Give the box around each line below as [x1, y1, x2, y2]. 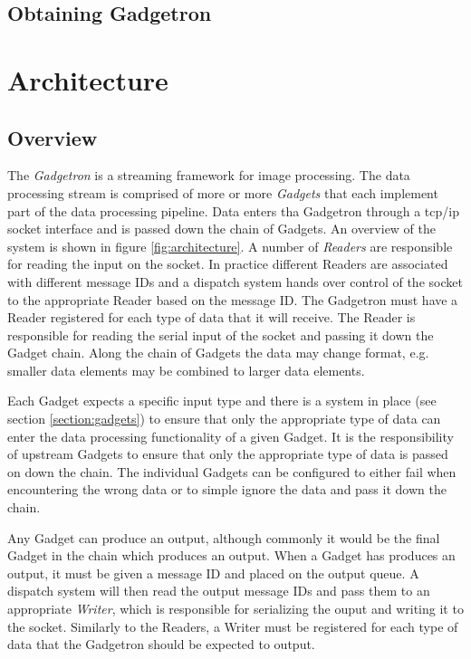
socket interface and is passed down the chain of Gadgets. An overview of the [7, 219, 437, 238]
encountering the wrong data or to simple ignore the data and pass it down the [7, 480, 447, 499]
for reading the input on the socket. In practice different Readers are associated [7, 254, 448, 273]
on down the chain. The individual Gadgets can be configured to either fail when [7, 462, 457, 481]
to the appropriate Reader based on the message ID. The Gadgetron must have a [7, 290, 458, 309]
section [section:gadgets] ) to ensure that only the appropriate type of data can [7, 409, 441, 428]
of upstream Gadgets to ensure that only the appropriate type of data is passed [7, 444, 448, 463]
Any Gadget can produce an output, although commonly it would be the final [7, 528, 440, 547]
